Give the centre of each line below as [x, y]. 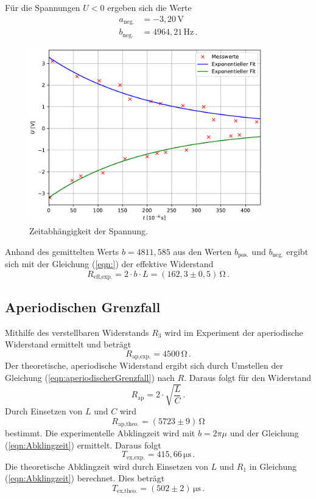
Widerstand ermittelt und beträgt [68, 344]
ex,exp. [136, 457]
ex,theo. [127, 491]
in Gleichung [273, 466]
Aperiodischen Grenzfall [83, 306]
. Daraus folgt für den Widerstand [248, 377]
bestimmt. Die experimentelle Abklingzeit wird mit [100, 433]
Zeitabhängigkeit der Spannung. [89, 231]
